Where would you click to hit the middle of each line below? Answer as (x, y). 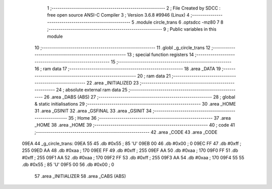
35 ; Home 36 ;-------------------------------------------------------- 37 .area (150, 118)
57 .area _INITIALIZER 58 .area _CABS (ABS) (80, 176)
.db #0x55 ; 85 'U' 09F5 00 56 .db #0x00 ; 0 (68, 165)
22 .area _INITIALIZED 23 (113, 82)
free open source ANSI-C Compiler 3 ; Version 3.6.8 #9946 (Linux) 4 (118, 15)
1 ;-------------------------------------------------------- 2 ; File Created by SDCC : (134, 8)
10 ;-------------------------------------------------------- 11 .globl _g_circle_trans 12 (123, 47)
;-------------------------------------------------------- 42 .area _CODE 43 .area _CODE (126, 132)
